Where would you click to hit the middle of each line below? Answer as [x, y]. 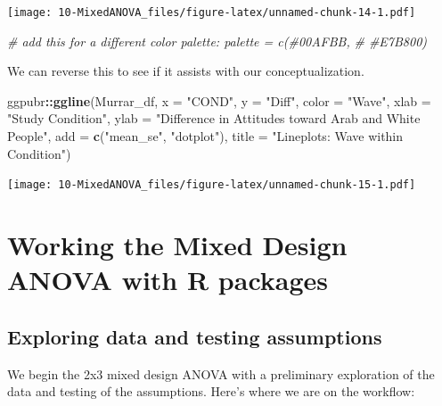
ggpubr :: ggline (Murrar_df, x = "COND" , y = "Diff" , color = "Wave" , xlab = [219, 100]
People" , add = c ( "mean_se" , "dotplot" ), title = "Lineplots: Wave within [205, 136]
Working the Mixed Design [177, 245]
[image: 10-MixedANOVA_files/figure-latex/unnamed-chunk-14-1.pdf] [212, 12]
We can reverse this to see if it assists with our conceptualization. [186, 71]
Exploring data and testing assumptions [195, 336]
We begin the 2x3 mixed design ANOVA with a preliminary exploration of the [221, 373]
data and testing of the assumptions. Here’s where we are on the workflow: [211, 391]
